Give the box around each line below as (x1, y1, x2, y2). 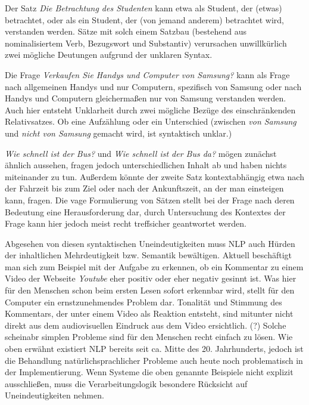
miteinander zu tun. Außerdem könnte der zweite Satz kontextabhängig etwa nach (5, 170, 304, 183)
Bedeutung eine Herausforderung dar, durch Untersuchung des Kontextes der (5, 205, 286, 218)
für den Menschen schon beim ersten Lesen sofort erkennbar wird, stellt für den (5, 284, 295, 296)
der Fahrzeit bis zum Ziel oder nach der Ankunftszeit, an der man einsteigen (5, 182, 284, 194)
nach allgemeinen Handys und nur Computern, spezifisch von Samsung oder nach (5, 80, 302, 92)
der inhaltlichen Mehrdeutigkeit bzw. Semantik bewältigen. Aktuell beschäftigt (5, 249, 292, 261)
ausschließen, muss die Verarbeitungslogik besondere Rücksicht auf (5, 377, 248, 389)
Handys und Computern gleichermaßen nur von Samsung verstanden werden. (5, 92, 286, 104)
